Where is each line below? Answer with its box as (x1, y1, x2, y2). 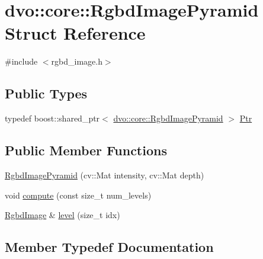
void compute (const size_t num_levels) (5, 188, 152, 201)
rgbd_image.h (51, 55, 102, 68)
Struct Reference (5, 21, 146, 45)
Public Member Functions (5, 141, 167, 159)
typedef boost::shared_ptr (5, 112, 100, 124)
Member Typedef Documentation (5, 238, 214, 256)
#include (5, 55, 38, 68)
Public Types (5, 84, 88, 103)
